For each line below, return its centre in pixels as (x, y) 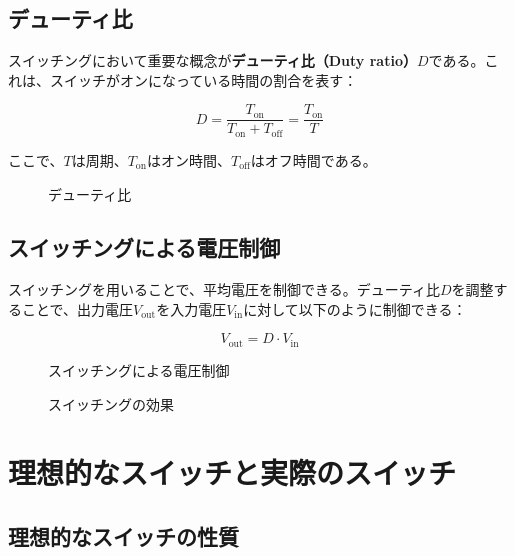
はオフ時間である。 (313, 159)
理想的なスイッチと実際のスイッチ (232, 472)
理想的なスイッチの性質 (123, 535)
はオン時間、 (188, 159)
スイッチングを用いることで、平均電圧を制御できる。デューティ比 (224, 289)
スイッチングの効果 (111, 403)
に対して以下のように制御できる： (355, 308)
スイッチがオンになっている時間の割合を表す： (203, 79)
